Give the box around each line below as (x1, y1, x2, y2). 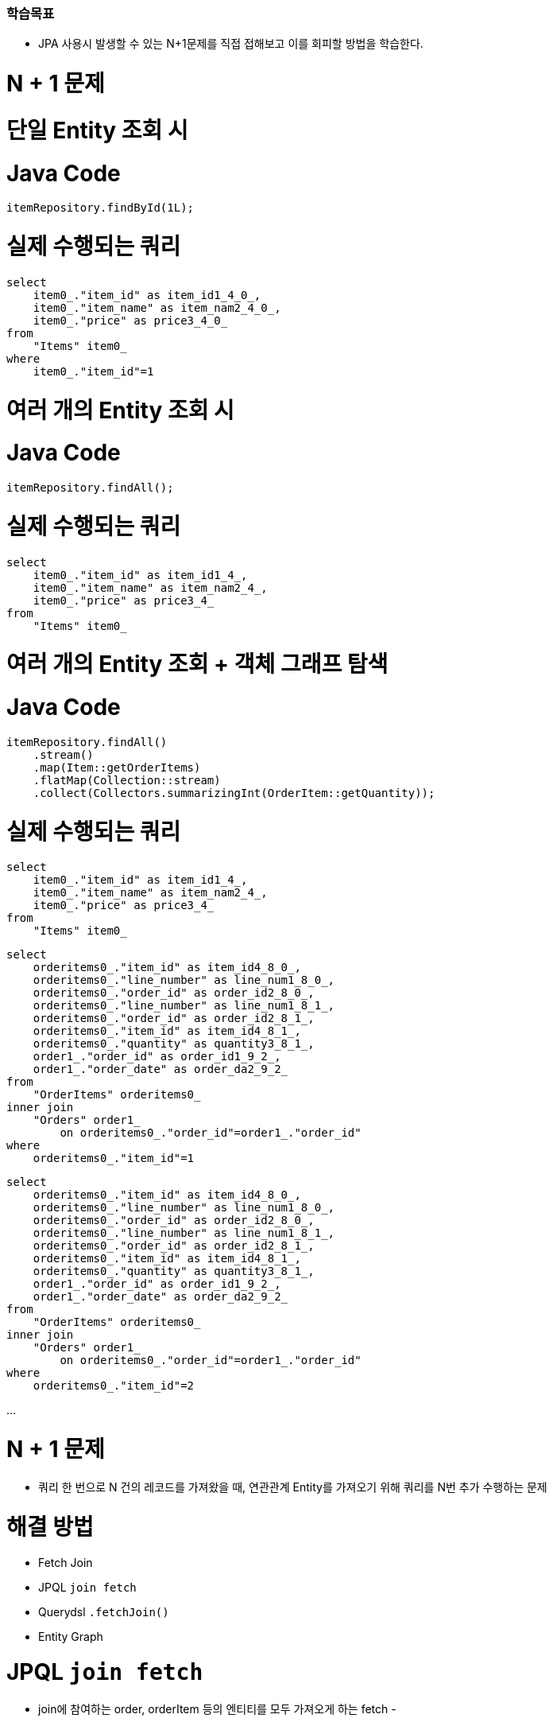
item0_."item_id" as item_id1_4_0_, (33, 288, 261, 301)
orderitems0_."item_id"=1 (33, 1152, 195, 1165)
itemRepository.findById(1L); (6, 201, 195, 215)
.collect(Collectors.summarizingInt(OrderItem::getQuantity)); (33, 786, 435, 799)
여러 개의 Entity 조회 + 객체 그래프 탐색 (6, 651, 389, 678)
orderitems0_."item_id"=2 (33, 1379, 195, 1393)
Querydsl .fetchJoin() (38, 1605, 169, 1619)
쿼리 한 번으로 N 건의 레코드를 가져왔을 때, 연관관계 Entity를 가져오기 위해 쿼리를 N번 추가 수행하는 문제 (38, 1479, 547, 1494)
